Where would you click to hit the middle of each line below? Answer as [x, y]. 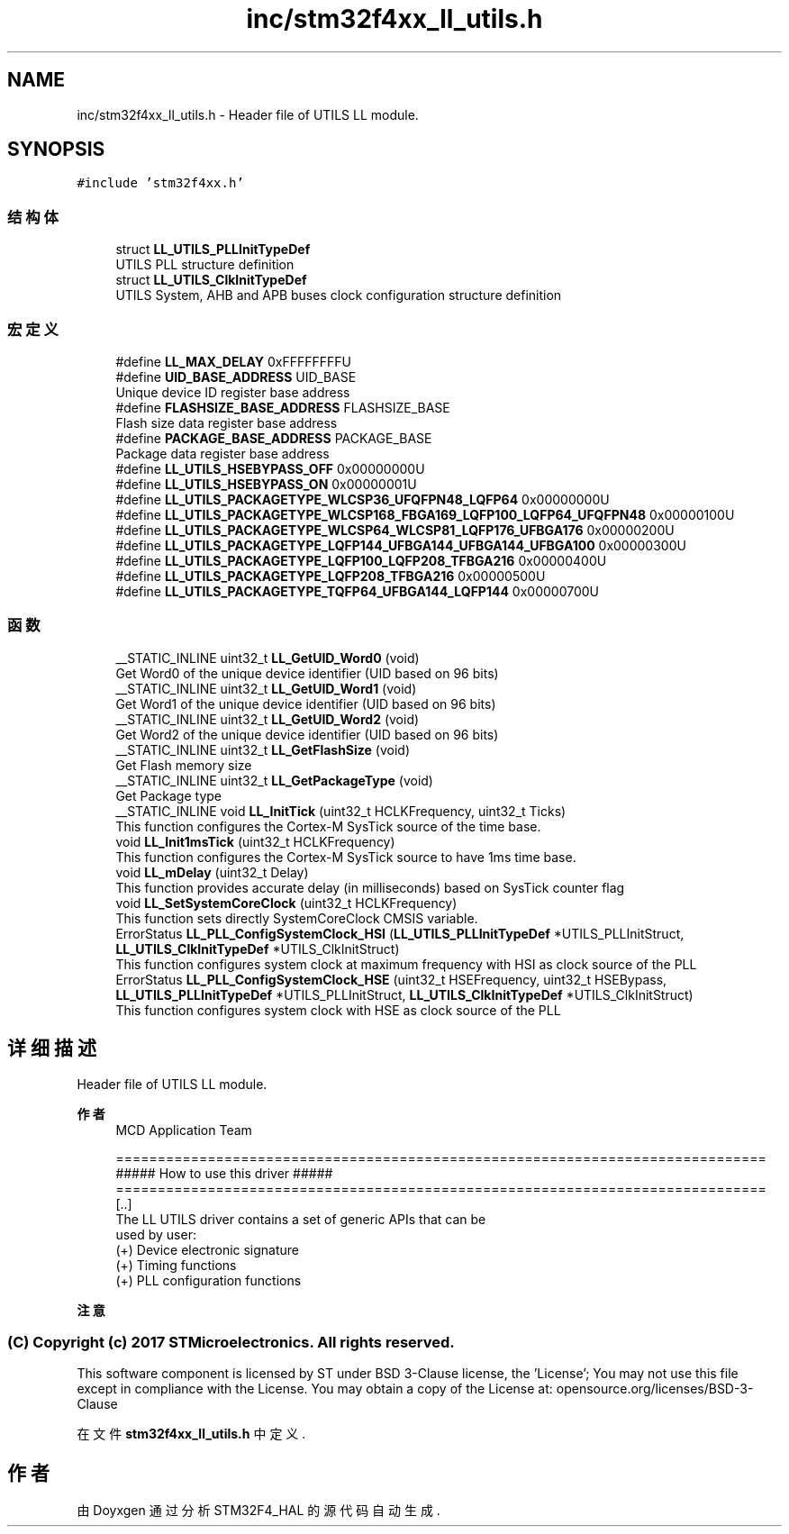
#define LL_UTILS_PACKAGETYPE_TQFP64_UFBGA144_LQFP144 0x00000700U [357, 591]
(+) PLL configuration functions [209, 1280]
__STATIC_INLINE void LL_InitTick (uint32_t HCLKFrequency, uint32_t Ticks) [341, 811]
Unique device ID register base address [233, 392]
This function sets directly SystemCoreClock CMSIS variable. [297, 918]
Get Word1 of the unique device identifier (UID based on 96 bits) [306, 703]
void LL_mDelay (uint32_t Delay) [212, 872]
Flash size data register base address [227, 422]
